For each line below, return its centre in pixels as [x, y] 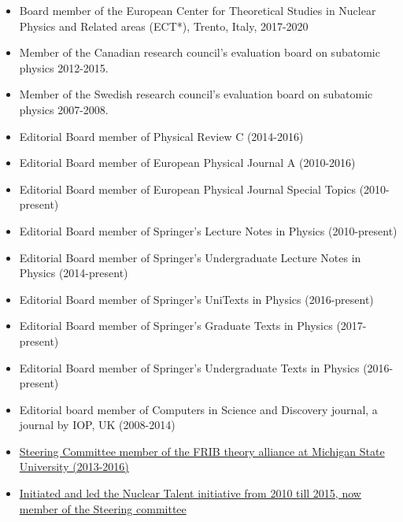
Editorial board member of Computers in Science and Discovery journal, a [198, 409]
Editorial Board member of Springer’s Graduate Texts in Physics [176, 326]
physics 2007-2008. [64, 109]
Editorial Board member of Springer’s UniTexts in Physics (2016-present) [196, 299]
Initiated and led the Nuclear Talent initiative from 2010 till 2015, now [190, 493]
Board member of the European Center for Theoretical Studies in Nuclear [198, 10]
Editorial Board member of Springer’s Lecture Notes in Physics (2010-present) [208, 230]
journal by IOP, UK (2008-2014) [97, 425]
